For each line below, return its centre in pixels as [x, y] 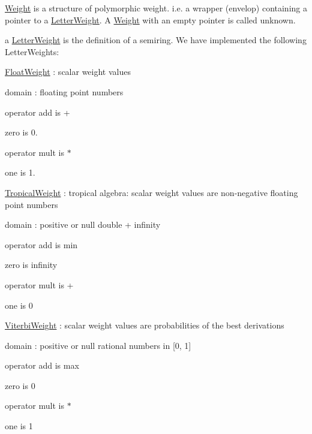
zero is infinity [31, 265]
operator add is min [41, 244]
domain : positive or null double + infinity [83, 224]
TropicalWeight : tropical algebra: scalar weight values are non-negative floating [151, 192]
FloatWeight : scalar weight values [68, 72]
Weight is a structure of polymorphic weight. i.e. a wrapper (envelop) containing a [156, 8]
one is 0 [19, 305]
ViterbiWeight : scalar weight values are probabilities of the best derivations [145, 325]
